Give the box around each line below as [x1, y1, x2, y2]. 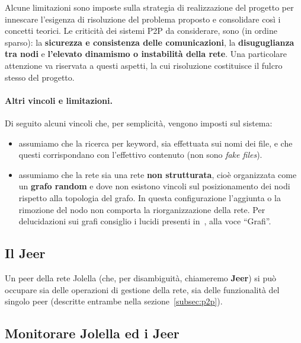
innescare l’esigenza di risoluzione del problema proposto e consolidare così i [5, 12, 281, 25]
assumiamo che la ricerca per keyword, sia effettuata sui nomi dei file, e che [18, 136, 293, 149]
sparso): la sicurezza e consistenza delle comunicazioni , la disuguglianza [5, 36, 294, 48]
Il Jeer [5, 244, 46, 262]
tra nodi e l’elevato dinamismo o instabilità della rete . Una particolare [5, 47, 287, 60]
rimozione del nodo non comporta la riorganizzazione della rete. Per [18, 203, 265, 215]
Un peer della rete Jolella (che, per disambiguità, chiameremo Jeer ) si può [5, 271, 276, 284]
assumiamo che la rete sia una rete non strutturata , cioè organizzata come [18, 168, 297, 180]
